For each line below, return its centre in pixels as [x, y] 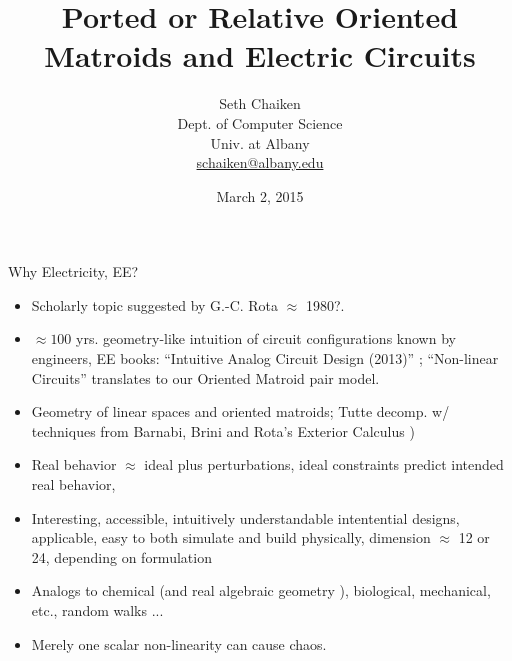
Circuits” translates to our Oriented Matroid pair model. [205, 377]
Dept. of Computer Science [260, 122]
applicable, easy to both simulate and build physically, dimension [231, 537]
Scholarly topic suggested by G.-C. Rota [155, 304]
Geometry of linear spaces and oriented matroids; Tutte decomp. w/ [240, 411]
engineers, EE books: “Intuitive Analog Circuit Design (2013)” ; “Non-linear [265, 358]
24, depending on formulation [121, 556]
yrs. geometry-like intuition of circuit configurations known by [266, 338]
